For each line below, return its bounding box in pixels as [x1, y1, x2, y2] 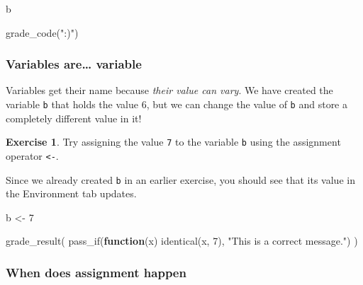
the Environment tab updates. [6, 186, 137, 201]
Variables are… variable [6, 55, 142, 73]
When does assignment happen [6, 263, 186, 281]
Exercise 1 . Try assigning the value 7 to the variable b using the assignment [6, 134, 341, 149]
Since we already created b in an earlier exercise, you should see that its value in [6, 172, 355, 187]
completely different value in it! [6, 110, 142, 125]
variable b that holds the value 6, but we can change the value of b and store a [6, 97, 348, 111]
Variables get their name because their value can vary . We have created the [6, 83, 333, 98]
